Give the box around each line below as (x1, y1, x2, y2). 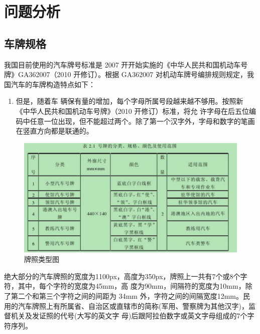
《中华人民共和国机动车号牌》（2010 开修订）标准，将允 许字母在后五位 (16, 105, 249, 116)
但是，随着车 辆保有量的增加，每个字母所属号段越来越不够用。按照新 (16, 96, 243, 106)
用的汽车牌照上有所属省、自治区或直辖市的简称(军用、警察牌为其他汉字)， (4, 300, 248, 311)
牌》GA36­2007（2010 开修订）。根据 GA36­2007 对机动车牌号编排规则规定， (4, 69, 247, 80)
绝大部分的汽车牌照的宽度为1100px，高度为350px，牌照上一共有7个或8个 (4, 271, 240, 281)
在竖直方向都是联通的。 (16, 125, 93, 136)
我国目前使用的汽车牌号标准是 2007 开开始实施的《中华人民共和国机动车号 (4, 59, 248, 70)
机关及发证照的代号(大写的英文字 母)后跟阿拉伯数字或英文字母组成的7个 (11, 310, 247, 321)
